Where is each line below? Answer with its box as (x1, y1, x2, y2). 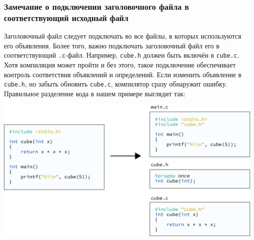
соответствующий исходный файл (4, 11, 128, 23)
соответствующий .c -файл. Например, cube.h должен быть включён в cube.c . (4, 50, 239, 60)
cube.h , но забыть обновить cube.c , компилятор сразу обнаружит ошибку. (4, 79, 228, 89)
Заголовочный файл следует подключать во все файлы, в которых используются (4, 31, 241, 41)
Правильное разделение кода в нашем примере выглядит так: (4, 88, 186, 98)
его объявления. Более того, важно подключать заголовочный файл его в (4, 40, 220, 50)
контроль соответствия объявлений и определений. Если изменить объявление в (4, 69, 242, 79)
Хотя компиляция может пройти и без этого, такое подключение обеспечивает (4, 59, 236, 69)
